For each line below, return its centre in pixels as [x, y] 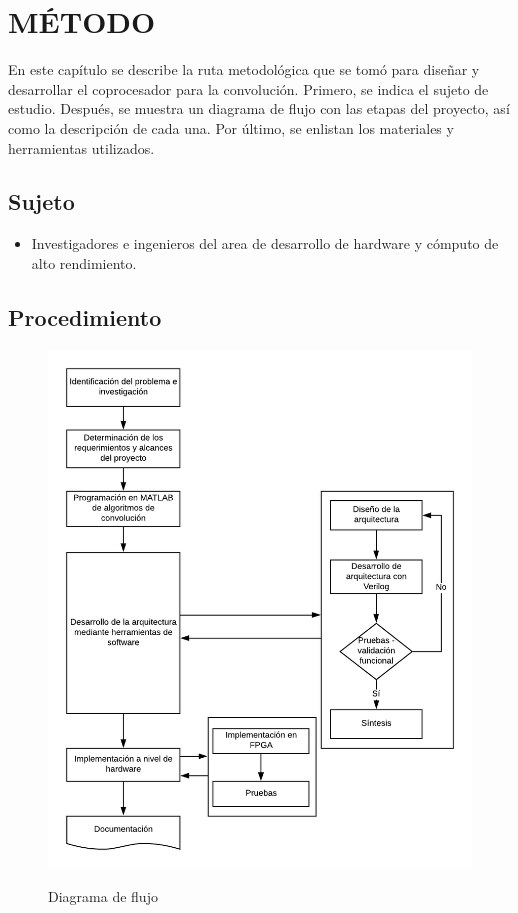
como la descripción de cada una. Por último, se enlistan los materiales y [231, 127]
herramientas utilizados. [81, 147]
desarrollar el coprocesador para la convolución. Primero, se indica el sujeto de [248, 88]
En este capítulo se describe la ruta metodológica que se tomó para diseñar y [244, 69]
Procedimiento [85, 316]
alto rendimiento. [84, 262]
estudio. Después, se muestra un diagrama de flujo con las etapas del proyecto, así [259, 108]
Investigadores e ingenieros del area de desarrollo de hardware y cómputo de [265, 243]
